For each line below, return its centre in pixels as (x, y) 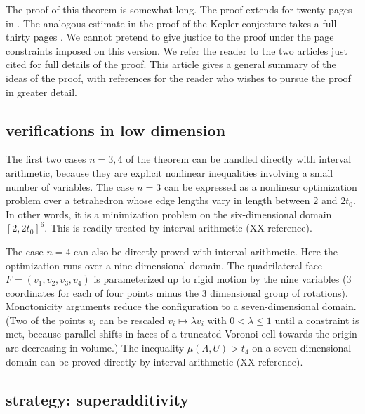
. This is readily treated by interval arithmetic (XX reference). (178, 228)
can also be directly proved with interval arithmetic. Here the (206, 251)
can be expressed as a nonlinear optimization (260, 186)
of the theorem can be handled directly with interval (239, 159)
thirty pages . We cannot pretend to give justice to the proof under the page (170, 37)
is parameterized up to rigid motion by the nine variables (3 (223, 279)
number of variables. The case (70, 186)
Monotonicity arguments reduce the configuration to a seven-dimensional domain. (181, 306)
